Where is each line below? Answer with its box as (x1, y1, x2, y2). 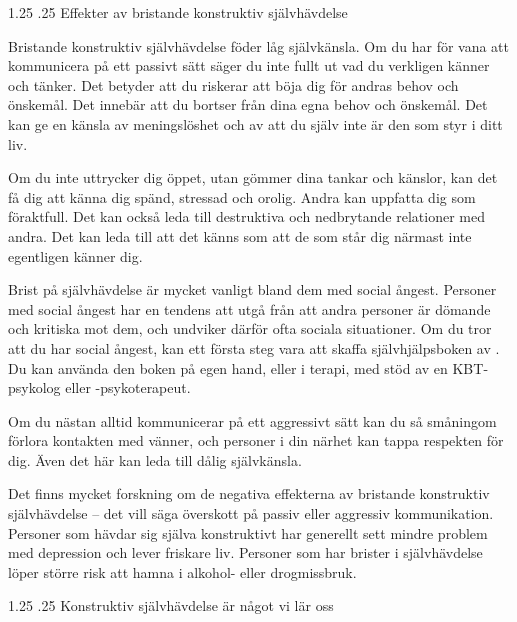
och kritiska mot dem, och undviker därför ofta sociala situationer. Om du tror (8, 318, 492, 339)
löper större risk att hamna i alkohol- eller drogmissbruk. (8, 561, 357, 582)
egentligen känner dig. (8, 245, 143, 266)
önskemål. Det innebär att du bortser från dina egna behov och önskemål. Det (8, 94, 488, 115)
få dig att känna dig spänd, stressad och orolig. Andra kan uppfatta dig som (8, 186, 476, 207)
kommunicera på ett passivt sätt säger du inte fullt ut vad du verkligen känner (8, 55, 490, 76)
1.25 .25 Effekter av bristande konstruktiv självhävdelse (8, 2, 348, 22)
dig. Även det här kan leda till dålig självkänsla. (8, 449, 302, 470)
